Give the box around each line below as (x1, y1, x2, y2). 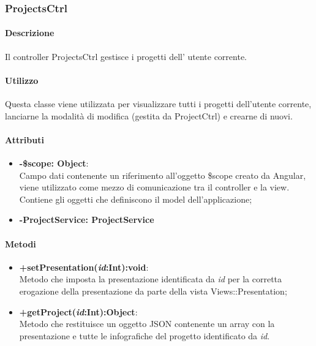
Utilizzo (5, 73, 39, 86)
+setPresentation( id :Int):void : (19, 260, 149, 273)
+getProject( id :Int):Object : (19, 305, 138, 318)
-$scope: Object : (19, 157, 89, 170)
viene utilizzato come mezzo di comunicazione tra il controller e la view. (19, 181, 290, 194)
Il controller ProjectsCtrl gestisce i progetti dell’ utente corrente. (5, 50, 247, 62)
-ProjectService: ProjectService (19, 213, 154, 226)
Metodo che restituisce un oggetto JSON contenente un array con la (19, 317, 275, 330)
